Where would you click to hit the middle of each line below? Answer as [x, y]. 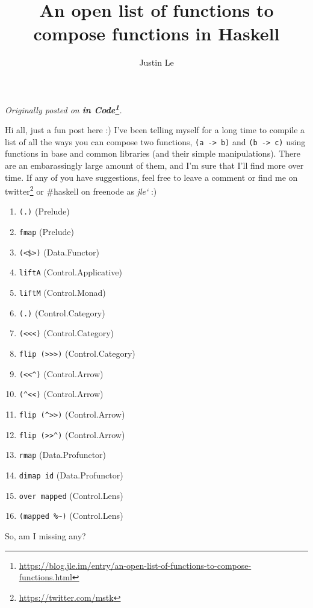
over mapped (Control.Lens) [71, 495]
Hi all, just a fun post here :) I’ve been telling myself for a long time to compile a [155, 130]
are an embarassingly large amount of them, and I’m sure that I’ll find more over [154, 165]
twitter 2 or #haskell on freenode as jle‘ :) [81, 190]
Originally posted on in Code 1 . [64, 108]
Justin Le [156, 62]
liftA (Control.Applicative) [70, 272]
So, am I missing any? [45, 535]
